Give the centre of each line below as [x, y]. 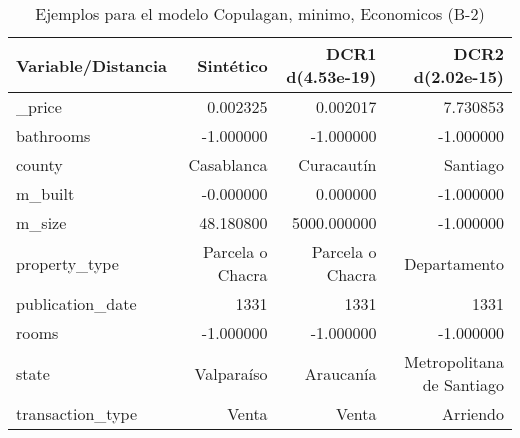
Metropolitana [454, 361]
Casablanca [228, 164]
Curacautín [337, 164]
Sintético [232, 65]
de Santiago [463, 384]
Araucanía [340, 373]
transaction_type [77, 413]
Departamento [454, 263]
